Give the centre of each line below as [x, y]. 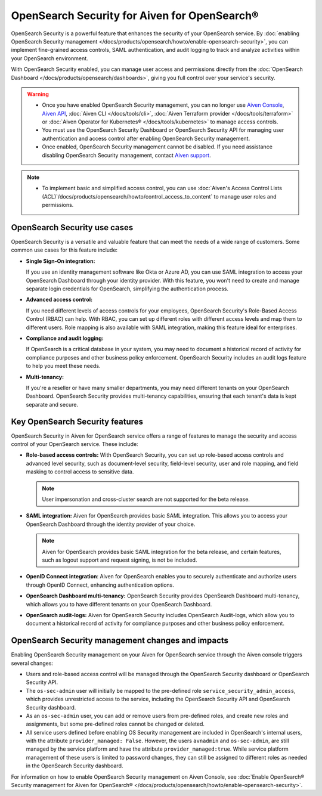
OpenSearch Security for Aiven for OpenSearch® [135, 16]
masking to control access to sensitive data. [80, 472]
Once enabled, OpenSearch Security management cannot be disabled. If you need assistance [157, 147]
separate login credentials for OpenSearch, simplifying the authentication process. [127, 289]
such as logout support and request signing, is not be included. [120, 560]
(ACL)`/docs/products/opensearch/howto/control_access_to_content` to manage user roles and [159, 196]
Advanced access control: [59, 300]
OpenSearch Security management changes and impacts [120, 641]
